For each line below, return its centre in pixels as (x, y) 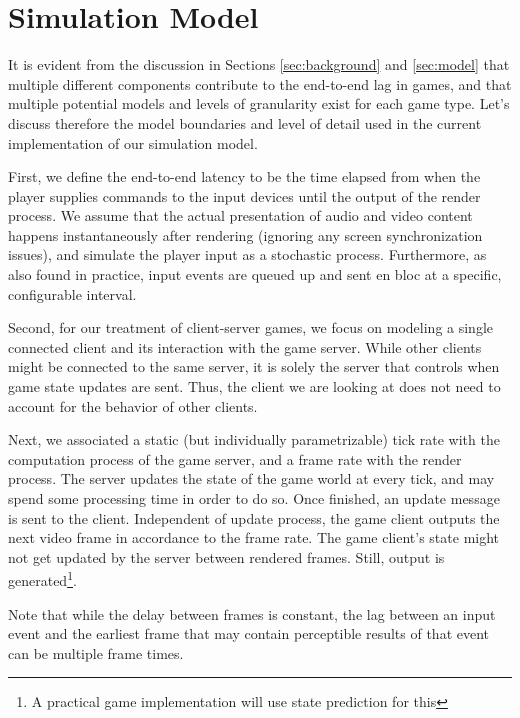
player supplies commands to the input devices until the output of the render (244, 195)
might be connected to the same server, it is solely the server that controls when (254, 366)
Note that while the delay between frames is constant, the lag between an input (252, 613)
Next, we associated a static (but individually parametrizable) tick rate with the (254, 439)
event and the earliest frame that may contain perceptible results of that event (249, 633)
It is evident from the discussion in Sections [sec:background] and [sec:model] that (259, 64)
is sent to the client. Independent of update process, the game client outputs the (254, 517)
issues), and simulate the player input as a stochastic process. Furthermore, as (247, 254)
